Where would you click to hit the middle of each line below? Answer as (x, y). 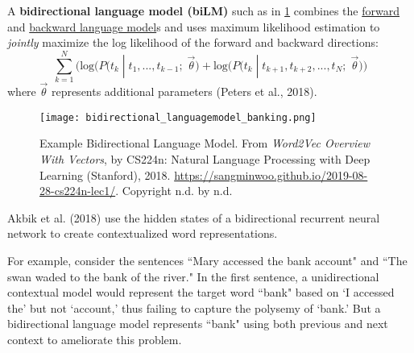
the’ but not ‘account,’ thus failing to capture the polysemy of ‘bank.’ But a (194, 307)
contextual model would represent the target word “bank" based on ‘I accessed (201, 292)
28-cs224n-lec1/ (78, 191)
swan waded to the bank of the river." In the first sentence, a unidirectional (193, 276)
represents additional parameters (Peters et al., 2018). (184, 91)
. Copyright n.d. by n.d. (174, 191)
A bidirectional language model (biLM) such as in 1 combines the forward (203, 10)
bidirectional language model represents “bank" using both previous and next (198, 324)
